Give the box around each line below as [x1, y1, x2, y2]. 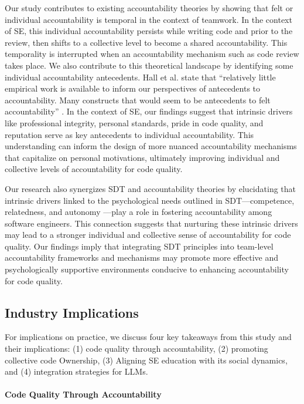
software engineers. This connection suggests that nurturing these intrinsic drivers [5, 217, 298, 229]
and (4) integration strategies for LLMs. [5, 365, 148, 378]
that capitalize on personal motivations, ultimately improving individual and [5, 151, 280, 163]
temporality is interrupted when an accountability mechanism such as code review [5, 48, 299, 60]
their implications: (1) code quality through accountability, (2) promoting [5, 342, 268, 355]
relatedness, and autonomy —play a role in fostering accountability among [5, 206, 272, 218]
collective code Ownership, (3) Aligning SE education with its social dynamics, [5, 353, 288, 366]
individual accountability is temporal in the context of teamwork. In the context [5, 13, 292, 25]
